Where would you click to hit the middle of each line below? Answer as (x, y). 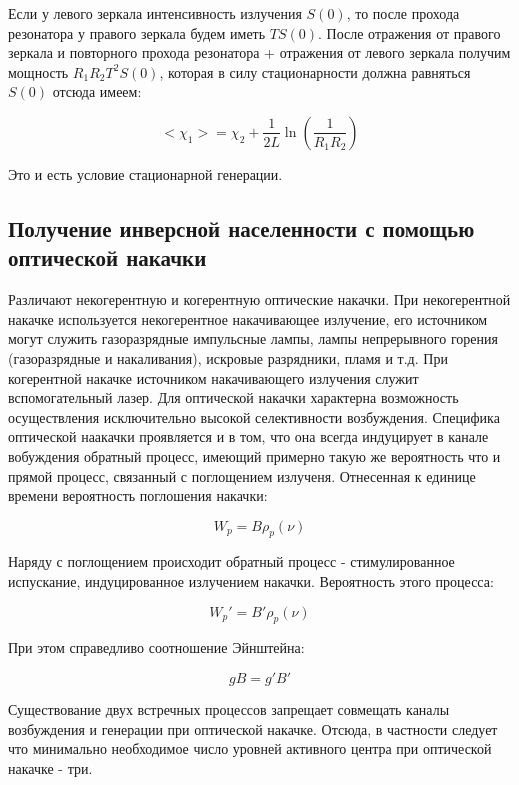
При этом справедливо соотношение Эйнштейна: (156, 647)
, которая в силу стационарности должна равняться (315, 71)
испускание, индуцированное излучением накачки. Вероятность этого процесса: (251, 581)
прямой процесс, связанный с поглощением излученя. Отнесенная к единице (242, 475)
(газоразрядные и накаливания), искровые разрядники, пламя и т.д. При (228, 357)
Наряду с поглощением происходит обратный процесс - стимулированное (231, 561)
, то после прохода (403, 13)
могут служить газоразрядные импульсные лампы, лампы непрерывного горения (253, 338)
